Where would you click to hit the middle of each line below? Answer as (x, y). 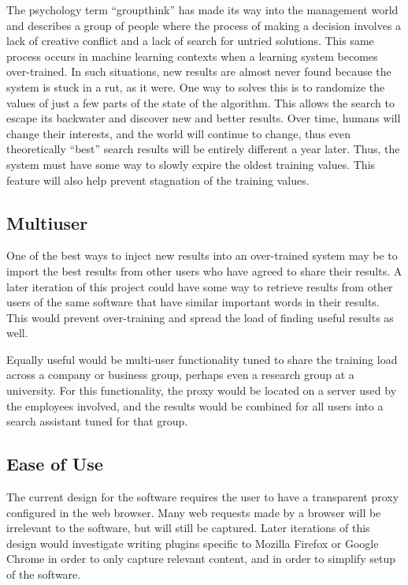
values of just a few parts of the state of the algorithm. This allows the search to (200, 102)
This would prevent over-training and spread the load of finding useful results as (200, 317)
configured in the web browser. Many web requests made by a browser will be (194, 512)
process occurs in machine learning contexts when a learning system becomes (192, 56)
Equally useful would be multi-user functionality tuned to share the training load (202, 359)
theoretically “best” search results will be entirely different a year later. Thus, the (203, 149)
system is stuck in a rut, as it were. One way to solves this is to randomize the (196, 86)
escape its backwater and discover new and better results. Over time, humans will (204, 118)
